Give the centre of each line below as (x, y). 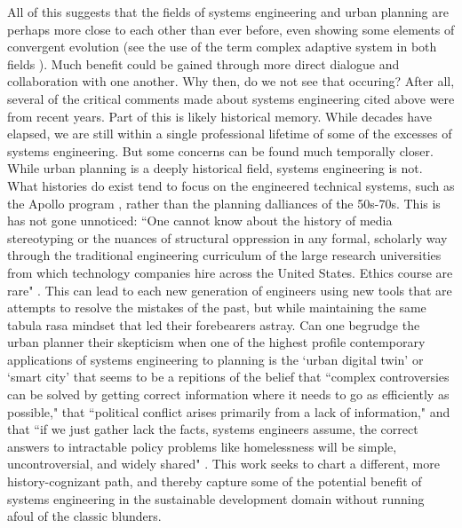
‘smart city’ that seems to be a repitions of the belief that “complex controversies (228, 377)
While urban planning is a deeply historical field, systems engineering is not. (215, 168)
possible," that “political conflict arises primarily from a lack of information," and (229, 411)
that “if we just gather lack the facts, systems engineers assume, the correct (213, 429)
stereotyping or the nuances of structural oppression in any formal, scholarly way (227, 237)
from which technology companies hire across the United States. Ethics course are (230, 272)
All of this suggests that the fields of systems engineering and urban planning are (228, 12)
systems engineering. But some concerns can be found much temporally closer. (220, 150)
